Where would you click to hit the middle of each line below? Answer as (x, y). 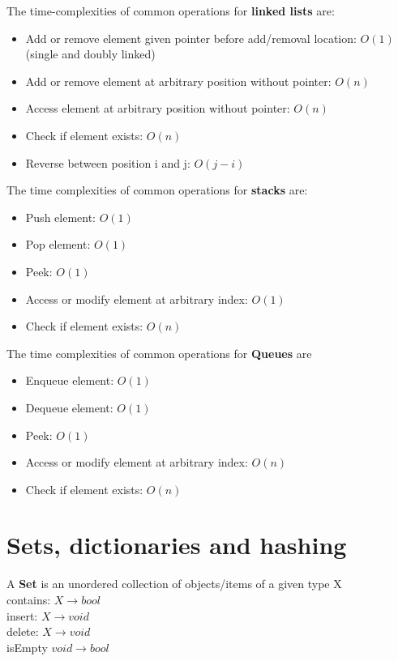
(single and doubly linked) (90, 54)
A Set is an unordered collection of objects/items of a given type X (174, 584)
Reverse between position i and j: (108, 162)
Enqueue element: (70, 380)
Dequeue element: (69, 407)
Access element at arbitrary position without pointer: (158, 108)
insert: (22, 615)
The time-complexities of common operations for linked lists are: (171, 11)
